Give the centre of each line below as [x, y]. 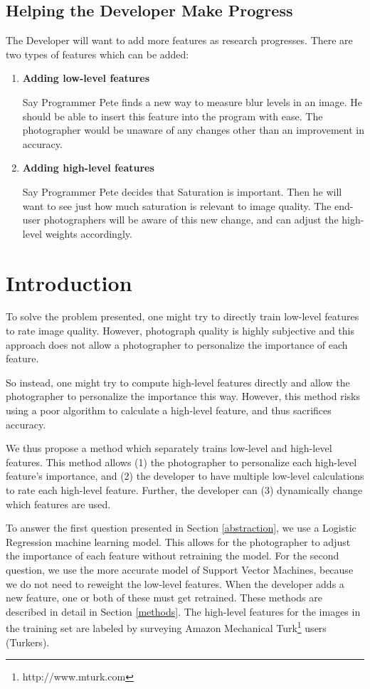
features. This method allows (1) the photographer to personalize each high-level [181, 462]
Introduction [69, 282]
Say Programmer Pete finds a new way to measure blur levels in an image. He [192, 101]
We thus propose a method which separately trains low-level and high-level [169, 448]
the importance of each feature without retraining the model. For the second [173, 556]
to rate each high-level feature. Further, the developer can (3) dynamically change [184, 489]
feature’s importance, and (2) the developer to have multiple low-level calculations [185, 476]
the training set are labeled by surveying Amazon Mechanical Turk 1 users [166, 627]
